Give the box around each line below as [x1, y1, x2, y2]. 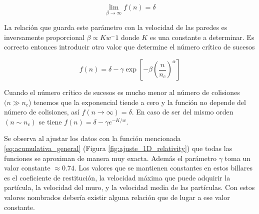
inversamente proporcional [4, 31, 84, 42]
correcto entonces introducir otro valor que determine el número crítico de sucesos [4, 41, 255, 52]
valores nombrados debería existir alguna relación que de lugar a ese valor [4, 191, 230, 202]
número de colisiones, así [4, 106, 79, 117]
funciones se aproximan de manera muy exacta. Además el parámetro [4, 152, 217, 163]
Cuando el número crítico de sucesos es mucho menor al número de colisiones [4, 87, 240, 97]
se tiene [38, 116, 62, 126]
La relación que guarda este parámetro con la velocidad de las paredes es [4, 22, 227, 32]
